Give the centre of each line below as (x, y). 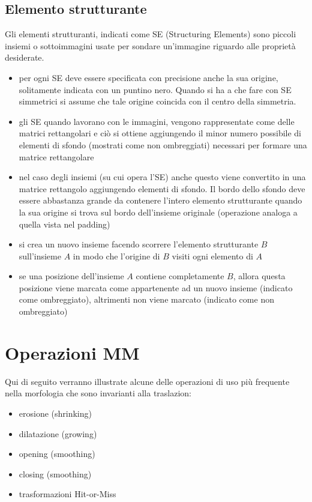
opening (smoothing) (57, 454)
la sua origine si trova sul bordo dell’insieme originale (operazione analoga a (158, 212)
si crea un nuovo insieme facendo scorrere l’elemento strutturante (139, 244)
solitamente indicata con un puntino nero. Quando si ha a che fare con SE (155, 89)
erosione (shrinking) (55, 413)
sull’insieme (40, 256)
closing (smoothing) (55, 473)
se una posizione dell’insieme (71, 276)
